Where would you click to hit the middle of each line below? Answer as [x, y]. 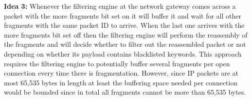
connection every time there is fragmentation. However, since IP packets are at [121, 73]
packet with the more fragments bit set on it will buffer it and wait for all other [123, 15]
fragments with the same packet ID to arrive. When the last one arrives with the [124, 25]
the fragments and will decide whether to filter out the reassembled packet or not [125, 44]
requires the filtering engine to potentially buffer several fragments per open [117, 63]
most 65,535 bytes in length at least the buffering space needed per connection [121, 82]
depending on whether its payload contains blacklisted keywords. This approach [123, 53]
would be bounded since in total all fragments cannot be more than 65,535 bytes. [125, 92]
